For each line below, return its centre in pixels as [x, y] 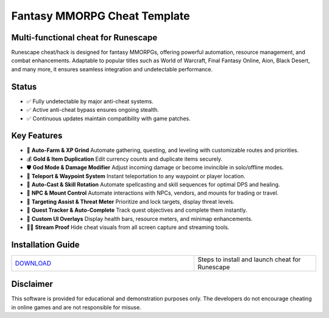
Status [24, 86]
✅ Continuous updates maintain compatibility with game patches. [109, 118]
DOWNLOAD [33, 263]
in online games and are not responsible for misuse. [76, 307]
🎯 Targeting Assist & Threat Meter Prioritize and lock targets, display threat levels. [130, 201]
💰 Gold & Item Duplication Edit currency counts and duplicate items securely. [124, 159]
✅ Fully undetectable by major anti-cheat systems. [90, 101]
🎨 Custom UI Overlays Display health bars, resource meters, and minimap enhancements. [140, 219]
